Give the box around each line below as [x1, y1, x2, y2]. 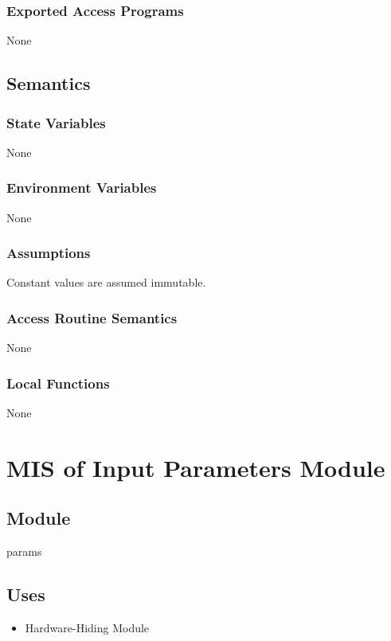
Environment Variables [6, 178, 157, 197]
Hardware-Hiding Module [25, 620, 150, 636]
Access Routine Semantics [6, 307, 178, 327]
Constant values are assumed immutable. [6, 274, 206, 291]
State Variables [6, 112, 106, 132]
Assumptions [6, 243, 91, 263]
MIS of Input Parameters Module [6, 451, 385, 483]
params [6, 543, 42, 560]
